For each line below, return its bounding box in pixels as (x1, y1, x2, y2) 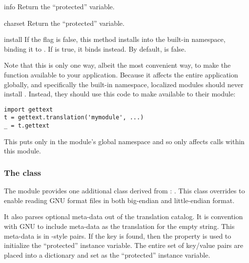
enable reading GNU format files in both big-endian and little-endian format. (4, 195, 235, 205)
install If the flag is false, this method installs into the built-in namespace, (4, 34, 226, 44)
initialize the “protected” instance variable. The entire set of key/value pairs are (4, 240, 243, 250)
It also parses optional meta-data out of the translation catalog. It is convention (4, 211, 243, 222)
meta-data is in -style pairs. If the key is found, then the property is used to (4, 230, 231, 241)
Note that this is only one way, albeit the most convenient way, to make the (4, 60, 231, 70)
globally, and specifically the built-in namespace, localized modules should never (4, 79, 244, 89)
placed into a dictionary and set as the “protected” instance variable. (4, 249, 210, 260)
